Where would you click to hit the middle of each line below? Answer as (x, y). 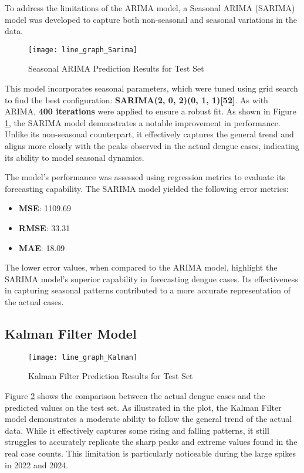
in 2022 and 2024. (37, 464)
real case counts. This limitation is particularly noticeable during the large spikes (151, 453)
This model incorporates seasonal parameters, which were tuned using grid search (151, 88)
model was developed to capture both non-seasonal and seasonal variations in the (151, 19)
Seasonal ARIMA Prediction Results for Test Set (116, 68)
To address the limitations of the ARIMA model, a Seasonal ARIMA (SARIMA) (150, 8)
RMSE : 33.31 (44, 227)
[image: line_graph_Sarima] (83, 50)
